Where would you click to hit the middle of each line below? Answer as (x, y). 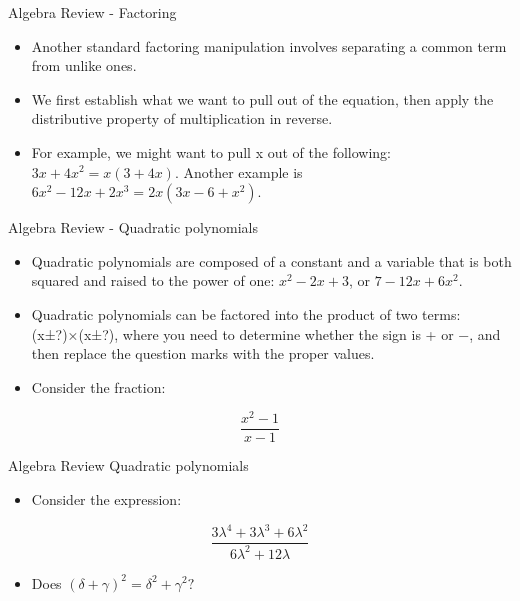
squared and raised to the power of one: (153, 280)
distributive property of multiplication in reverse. (182, 118)
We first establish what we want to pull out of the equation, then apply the (262, 98)
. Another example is (238, 171)
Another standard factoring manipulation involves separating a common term (269, 45)
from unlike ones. (84, 65)
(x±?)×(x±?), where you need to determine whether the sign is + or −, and (266, 333)
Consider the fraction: (98, 386)
